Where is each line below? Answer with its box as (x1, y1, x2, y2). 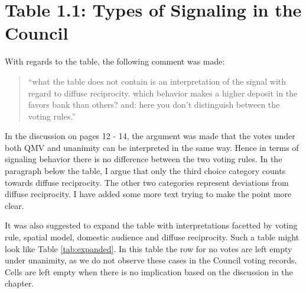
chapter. (5, 277, 34, 289)
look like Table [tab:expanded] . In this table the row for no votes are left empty (5, 242, 292, 255)
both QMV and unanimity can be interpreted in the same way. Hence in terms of (5, 141, 299, 153)
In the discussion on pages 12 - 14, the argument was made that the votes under (5, 130, 295, 142)
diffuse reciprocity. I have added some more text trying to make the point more (5, 188, 292, 200)
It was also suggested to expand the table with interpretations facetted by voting (5, 219, 298, 231)
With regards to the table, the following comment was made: (5, 55, 225, 67)
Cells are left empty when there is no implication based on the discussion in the (5, 265, 293, 278)
